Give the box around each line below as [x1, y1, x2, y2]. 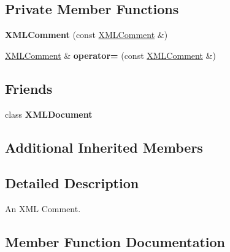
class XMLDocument [5, 107, 93, 120]
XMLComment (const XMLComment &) [5, 28, 168, 41]
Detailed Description [5, 174, 139, 193]
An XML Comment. [5, 202, 81, 215]
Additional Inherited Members [5, 137, 203, 156]
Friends [5, 78, 53, 97]
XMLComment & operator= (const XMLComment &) [5, 48, 216, 61]
